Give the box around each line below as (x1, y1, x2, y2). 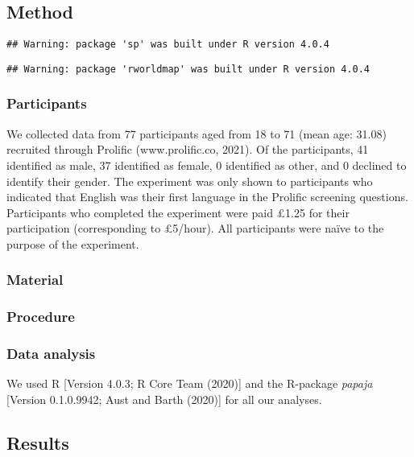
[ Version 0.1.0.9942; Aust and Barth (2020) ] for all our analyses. (6, 390, 322, 407)
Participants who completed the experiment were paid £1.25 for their (6, 204, 350, 220)
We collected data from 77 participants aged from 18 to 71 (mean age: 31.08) (6, 125, 387, 142)
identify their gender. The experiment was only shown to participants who (6, 172, 373, 189)
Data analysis (6, 344, 96, 364)
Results (6, 430, 69, 455)
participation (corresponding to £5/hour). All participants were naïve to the (6, 220, 384, 237)
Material (6, 270, 64, 290)
